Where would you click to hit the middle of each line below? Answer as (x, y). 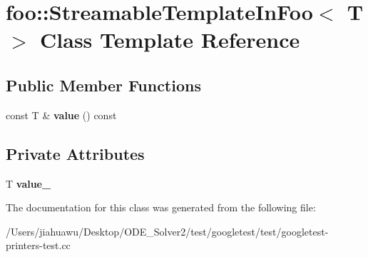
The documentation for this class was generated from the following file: (161, 207)
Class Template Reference (170, 40)
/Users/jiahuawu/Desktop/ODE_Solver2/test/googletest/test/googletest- (167, 231)
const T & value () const (61, 115)
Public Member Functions (103, 85)
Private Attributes (75, 153)
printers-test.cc (38, 245)
